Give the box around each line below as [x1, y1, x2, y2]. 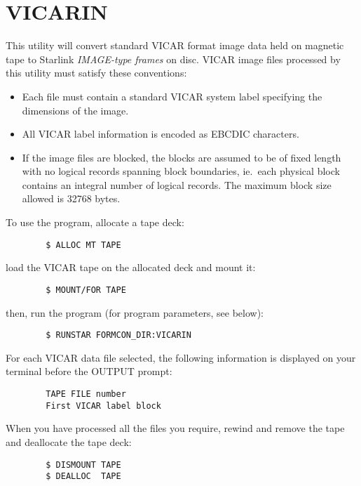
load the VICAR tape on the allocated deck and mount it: [6, 260, 256, 275]
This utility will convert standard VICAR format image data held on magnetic [6, 38, 344, 53]
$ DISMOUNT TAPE [46, 459, 121, 470]
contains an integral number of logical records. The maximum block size [22, 177, 332, 192]
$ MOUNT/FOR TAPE [46, 284, 126, 295]
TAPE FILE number [46, 389, 126, 399]
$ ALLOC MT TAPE [46, 239, 121, 250]
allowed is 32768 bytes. [22, 191, 121, 206]
